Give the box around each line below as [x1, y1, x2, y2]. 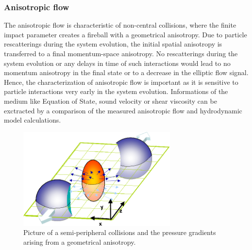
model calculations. [4, 115, 61, 125]
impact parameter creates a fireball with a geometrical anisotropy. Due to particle [4, 29, 247, 39]
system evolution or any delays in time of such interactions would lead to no [4, 58, 231, 68]
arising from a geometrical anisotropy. [23, 236, 136, 247]
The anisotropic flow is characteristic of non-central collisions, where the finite [4, 20, 236, 30]
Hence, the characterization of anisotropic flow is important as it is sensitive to [4, 77, 238, 87]
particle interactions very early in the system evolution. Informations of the [4, 86, 228, 96]
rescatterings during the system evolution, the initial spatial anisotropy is [4, 39, 222, 49]
